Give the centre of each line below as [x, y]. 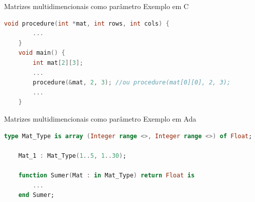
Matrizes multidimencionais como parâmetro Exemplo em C [96, 6]
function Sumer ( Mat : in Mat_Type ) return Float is [106, 175]
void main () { [42, 53]
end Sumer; [36, 195]
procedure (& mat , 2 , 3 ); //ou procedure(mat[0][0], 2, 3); [132, 83]
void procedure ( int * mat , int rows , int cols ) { [87, 23]
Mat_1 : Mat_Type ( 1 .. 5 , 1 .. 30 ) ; [72, 156]
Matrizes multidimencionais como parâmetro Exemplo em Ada [100, 118]
